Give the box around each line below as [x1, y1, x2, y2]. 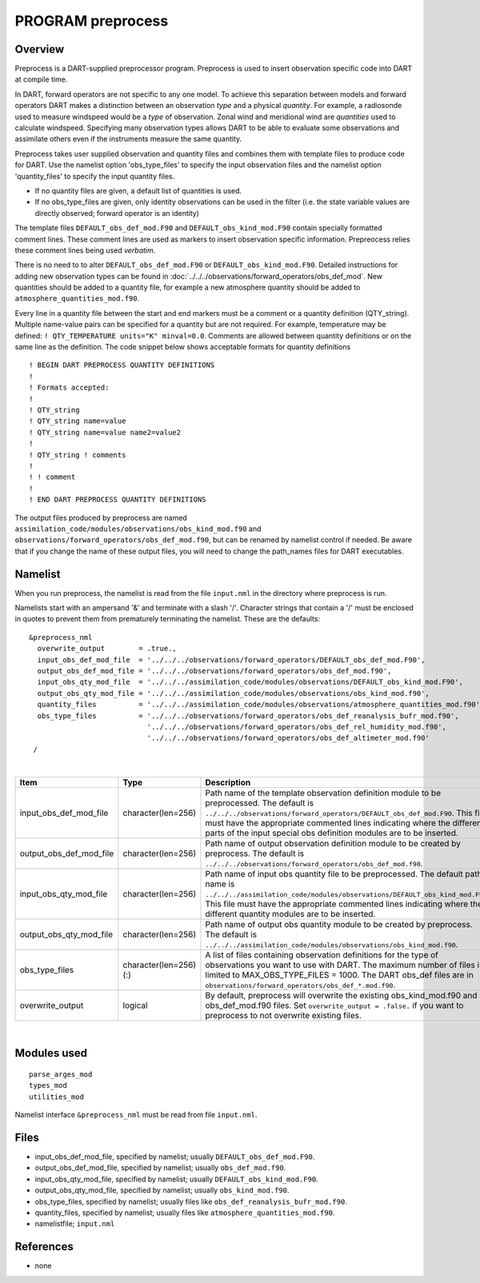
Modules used [14, 1046, 88, 1060]
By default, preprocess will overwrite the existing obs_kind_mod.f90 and [205, 990, 478, 1001]
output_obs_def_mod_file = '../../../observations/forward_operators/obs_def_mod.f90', [37, 666, 392, 675]
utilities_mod [29, 1092, 84, 1101]
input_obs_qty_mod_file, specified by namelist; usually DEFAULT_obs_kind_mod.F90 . [34, 1174, 319, 1184]
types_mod [29, 1081, 67, 1090]
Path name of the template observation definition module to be [205, 788, 442, 799]
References [14, 1240, 74, 1253]
